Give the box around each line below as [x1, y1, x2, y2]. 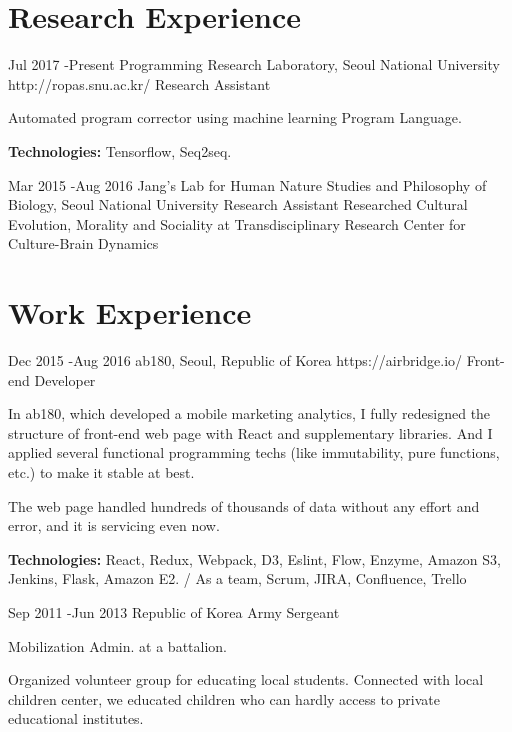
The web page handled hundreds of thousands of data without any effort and [8, 495, 480, 516]
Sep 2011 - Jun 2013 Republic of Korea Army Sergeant [8, 601, 340, 622]
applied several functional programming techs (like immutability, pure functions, [8, 442, 500, 463]
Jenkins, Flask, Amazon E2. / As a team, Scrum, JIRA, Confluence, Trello [8, 568, 467, 589]
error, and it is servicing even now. [8, 515, 220, 536]
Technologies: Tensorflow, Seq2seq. [8, 140, 232, 161]
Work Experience [8, 292, 252, 333]
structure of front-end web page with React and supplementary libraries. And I [8, 422, 493, 443]
